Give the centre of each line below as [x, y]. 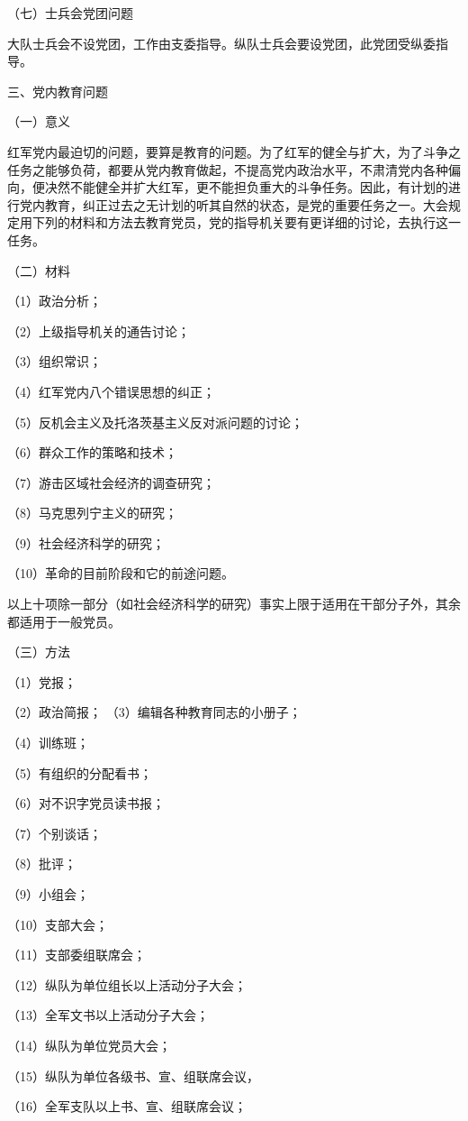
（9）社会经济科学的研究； [86, 542]
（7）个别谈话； [54, 833]
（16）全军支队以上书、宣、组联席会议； [127, 1106]
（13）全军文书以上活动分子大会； [108, 1015]
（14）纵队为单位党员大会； [89, 1045]
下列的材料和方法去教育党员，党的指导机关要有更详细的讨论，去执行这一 [246, 222]
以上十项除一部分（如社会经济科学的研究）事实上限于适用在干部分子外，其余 [234, 604]
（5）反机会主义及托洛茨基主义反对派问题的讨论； [155, 422]
